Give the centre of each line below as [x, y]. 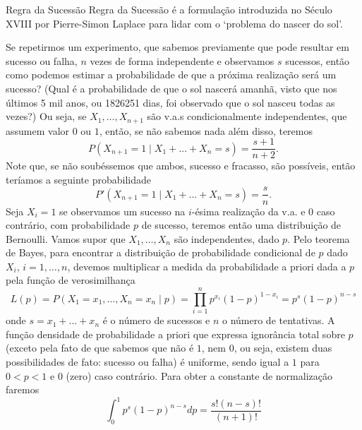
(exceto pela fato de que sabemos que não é [100, 348]
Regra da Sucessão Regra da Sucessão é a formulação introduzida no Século [169, 9]
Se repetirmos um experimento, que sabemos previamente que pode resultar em [178, 47]
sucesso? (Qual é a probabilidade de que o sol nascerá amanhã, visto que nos [171, 88]
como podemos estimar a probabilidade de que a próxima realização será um [171, 74]
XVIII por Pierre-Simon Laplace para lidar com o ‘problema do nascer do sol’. [174, 23]
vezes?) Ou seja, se [46, 116]
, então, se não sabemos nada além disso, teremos [206, 130]
